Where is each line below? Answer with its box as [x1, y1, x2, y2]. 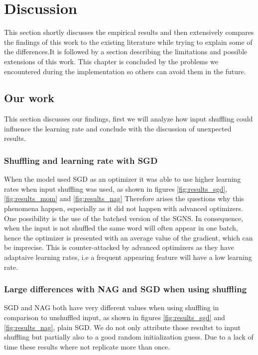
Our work [4, 90, 55, 106]
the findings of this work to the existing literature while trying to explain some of [4, 36, 253, 47]
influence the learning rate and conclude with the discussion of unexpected [4, 123, 232, 133]
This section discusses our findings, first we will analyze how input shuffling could [4, 114, 253, 124]
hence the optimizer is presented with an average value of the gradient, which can [4, 232, 253, 242]
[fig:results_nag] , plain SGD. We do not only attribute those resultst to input [4, 322, 241, 332]
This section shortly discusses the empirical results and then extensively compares [4, 27, 254, 37]
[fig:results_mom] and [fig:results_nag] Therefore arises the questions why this [4, 193, 244, 204]
